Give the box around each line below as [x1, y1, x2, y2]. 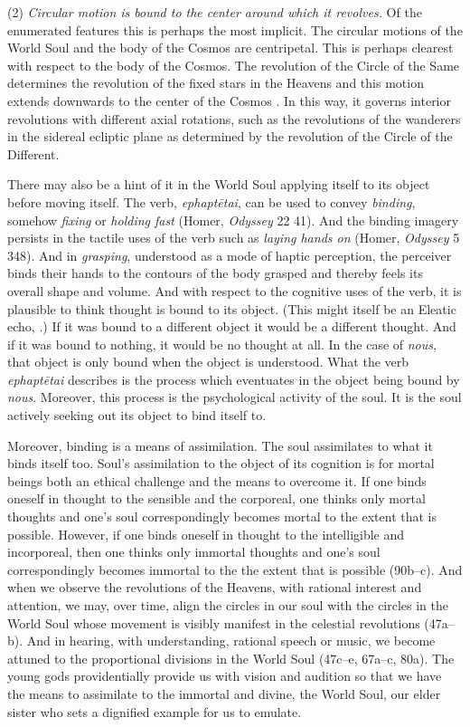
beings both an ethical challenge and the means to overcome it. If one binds [7, 471, 427, 490]
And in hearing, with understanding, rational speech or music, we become [26, 631, 436, 650]
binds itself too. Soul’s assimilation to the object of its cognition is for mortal [7, 454, 435, 473]
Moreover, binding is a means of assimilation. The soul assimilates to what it [7, 435, 433, 454]
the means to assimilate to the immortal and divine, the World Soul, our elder [7, 684, 441, 703]
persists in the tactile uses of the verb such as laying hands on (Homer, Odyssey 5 [7, 228, 460, 247]
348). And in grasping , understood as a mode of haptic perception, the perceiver [7, 245, 452, 264]
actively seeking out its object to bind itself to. [7, 406, 267, 425]
